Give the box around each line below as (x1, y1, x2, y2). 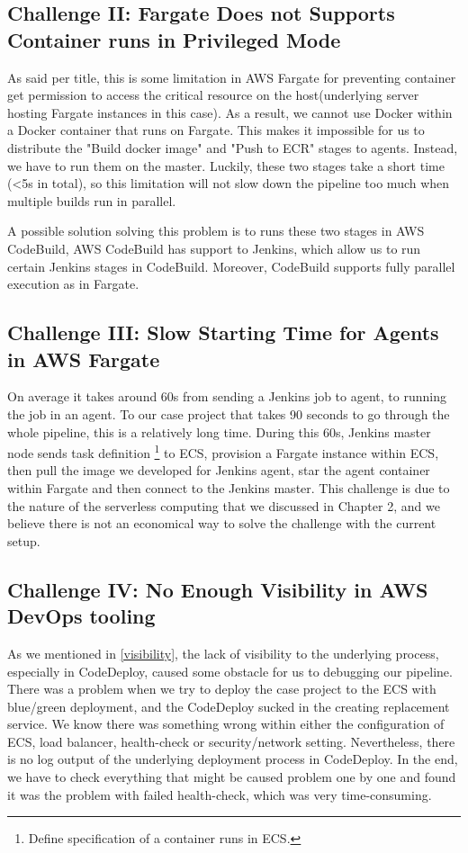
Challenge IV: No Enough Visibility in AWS (7, 575, 428, 603)
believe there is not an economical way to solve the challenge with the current (7, 514, 436, 533)
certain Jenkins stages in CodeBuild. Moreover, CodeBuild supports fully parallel (7, 256, 455, 275)
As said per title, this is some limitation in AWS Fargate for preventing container (7, 67, 456, 86)
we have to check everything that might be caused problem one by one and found (7, 768, 456, 786)
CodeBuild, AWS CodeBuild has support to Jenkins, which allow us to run (7, 238, 421, 257)
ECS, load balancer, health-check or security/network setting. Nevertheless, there (7, 732, 455, 750)
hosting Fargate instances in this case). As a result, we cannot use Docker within (7, 103, 453, 121)
